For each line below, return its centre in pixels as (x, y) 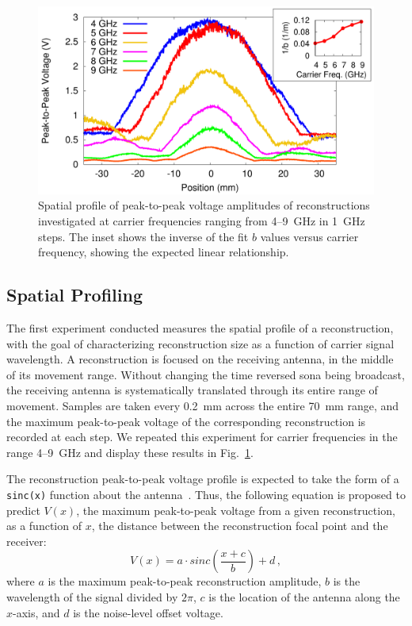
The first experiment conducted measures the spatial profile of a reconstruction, (200, 328)
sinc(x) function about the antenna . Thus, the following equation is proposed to (206, 494)
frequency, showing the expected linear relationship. (164, 252)
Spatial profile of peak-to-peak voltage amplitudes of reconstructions (204, 205)
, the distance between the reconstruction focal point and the (240, 526)
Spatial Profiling (74, 295)
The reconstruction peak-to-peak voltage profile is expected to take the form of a (203, 479)
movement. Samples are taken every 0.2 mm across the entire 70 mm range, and (203, 405)
